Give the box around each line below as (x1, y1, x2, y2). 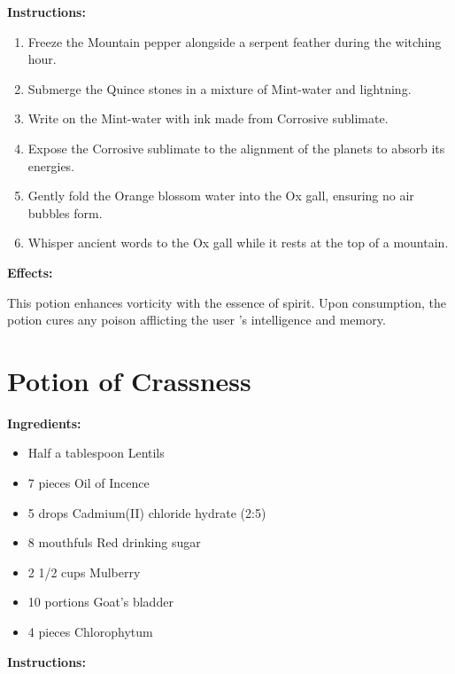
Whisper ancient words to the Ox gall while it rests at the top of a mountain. (27, 233, 449, 252)
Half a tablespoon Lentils (27, 443, 165, 462)
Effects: (7, 263, 53, 281)
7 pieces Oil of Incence (27, 474, 150, 492)
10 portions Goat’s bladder (27, 592, 174, 611)
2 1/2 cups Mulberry (27, 562, 141, 581)
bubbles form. (27, 203, 103, 222)
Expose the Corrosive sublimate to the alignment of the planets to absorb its (27, 138, 445, 157)
